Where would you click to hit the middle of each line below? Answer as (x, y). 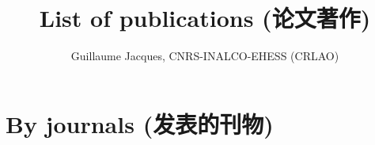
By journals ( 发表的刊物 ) (140, 123)
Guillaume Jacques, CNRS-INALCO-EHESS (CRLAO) (205, 56)
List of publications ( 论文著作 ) (205, 18)
